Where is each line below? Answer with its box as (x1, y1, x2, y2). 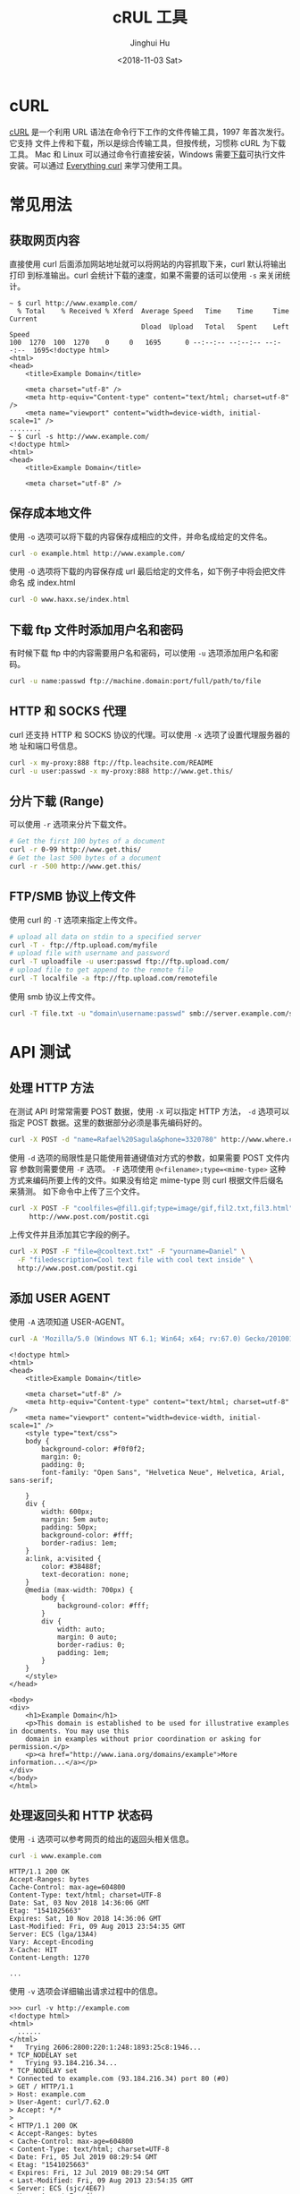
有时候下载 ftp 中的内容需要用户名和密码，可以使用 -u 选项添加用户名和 (9, 647, 271, 658)
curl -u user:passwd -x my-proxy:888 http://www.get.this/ (9, 767, 234, 776)
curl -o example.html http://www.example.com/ (9, 549, 186, 558)
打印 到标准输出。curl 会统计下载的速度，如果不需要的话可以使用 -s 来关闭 (9, 270, 283, 280)
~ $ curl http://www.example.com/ (9, 298, 138, 308)
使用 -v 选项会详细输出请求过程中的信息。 (9, 1986, 163, 1997)
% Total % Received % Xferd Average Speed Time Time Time (17, 306, 290, 315)
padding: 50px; (41, 1522, 98, 1531)
